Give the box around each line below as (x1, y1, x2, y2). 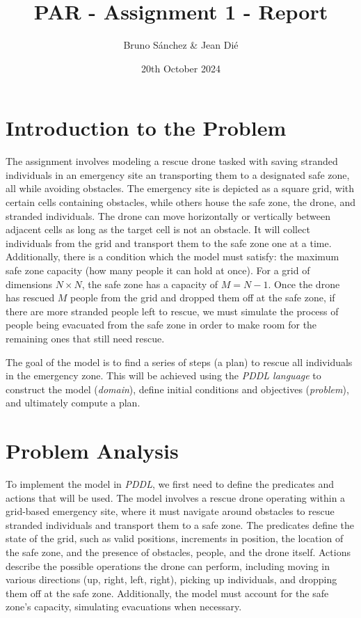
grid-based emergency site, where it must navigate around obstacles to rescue (6, 504, 335, 518)
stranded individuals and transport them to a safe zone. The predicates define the (6, 517, 355, 532)
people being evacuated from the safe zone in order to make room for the (6, 317, 317, 332)
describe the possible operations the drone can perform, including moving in (6, 558, 330, 573)
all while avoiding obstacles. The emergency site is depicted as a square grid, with (6, 181, 355, 196)
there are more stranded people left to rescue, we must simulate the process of (6, 303, 339, 318)
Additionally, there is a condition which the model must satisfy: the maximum (6, 249, 339, 264)
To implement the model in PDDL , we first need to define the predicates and (6, 477, 335, 491)
